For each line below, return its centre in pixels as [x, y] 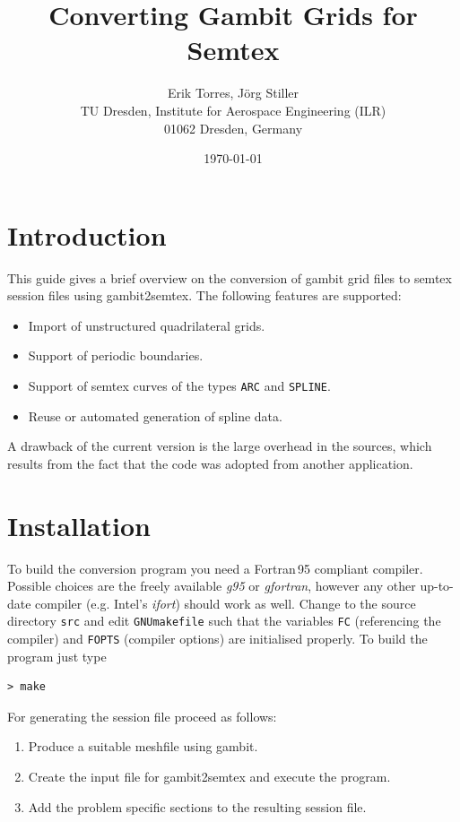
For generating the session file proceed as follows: [142, 716]
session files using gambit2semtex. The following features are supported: [204, 295]
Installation [79, 525]
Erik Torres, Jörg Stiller [233, 93]
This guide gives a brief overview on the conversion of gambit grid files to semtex [230, 277]
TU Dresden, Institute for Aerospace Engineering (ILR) [233, 110]
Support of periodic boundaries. [116, 355]
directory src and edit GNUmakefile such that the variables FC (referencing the [224, 621]
